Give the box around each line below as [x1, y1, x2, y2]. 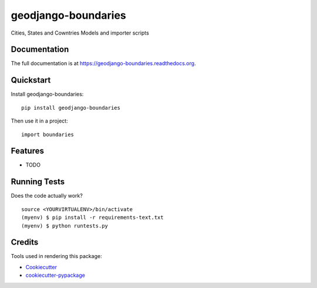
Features [11, 146, 44, 156]
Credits [11, 238, 39, 248]
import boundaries [21, 131, 75, 138]
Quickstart [11, 75, 51, 85]
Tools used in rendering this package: [11, 253, 102, 260]
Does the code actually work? [11, 192, 83, 199]
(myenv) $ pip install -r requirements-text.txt [21, 214, 164, 221]
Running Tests [11, 177, 65, 187]
